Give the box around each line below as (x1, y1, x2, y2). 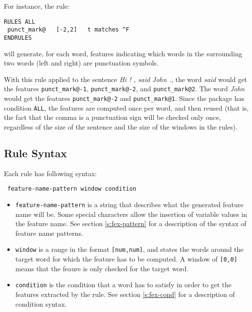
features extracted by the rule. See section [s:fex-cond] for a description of (15, 289, 235, 299)
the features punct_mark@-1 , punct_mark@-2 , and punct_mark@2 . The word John (4, 83, 245, 94)
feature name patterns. (15, 228, 83, 238)
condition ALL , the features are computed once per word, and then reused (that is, (4, 102, 249, 113)
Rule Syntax (4, 145, 67, 160)
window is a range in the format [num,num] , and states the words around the (15, 244, 244, 254)
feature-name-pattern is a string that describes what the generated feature (15, 199, 244, 209)
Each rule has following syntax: (4, 168, 97, 178)
